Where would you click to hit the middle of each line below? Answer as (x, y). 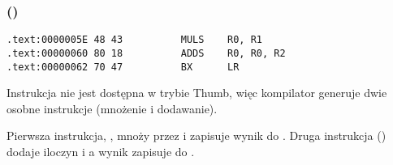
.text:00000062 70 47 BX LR (123, 67)
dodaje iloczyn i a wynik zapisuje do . (101, 151)
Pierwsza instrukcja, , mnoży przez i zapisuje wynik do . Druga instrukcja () (196, 135)
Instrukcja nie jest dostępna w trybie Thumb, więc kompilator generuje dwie (197, 93)
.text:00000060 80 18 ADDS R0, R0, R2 (146, 53)
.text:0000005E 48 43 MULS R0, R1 (134, 40)
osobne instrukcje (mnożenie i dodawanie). (112, 108)
